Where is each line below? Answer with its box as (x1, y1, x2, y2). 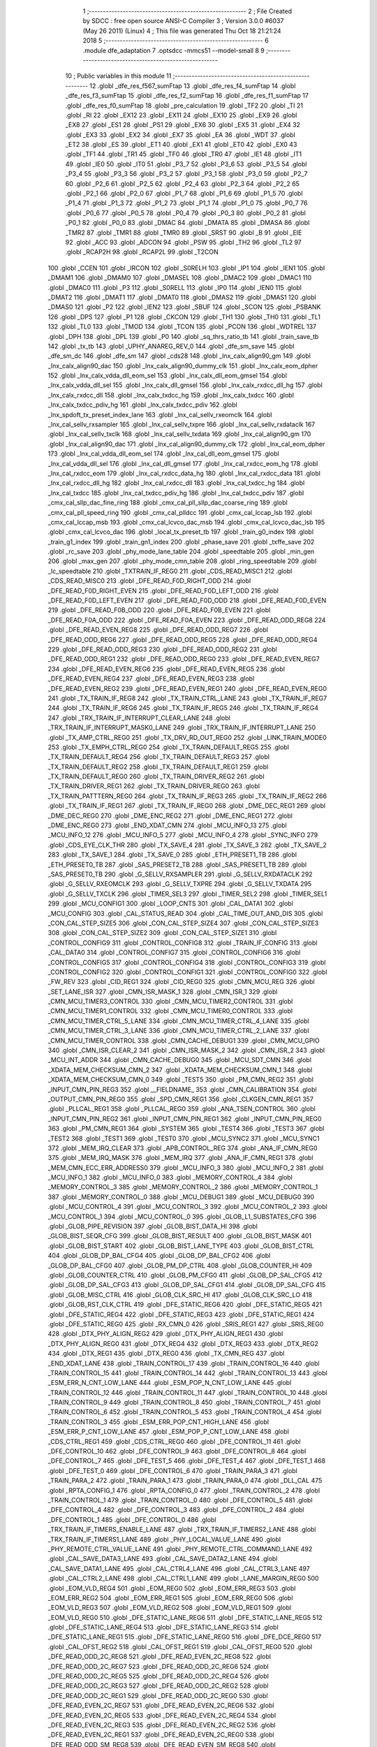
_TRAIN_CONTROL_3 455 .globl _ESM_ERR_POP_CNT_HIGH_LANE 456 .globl (47, 1417, 269, 1426)
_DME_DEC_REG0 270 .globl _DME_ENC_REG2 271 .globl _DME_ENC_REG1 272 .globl (47, 811, 293, 820)
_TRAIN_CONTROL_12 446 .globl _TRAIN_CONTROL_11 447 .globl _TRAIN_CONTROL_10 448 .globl (47, 1388, 327, 1397)
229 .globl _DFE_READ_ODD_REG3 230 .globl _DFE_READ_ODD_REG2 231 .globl (47, 645, 277, 653)
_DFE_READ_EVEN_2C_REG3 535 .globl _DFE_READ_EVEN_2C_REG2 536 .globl (47, 1720, 276, 1729)
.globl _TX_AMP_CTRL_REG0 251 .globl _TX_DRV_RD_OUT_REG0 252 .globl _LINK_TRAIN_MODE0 (47, 733, 327, 741)
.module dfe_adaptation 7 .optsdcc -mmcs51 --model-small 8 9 (82, 46, 265, 55)
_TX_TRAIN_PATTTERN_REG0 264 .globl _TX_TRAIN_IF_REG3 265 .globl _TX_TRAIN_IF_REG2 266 (47, 792, 327, 800)
